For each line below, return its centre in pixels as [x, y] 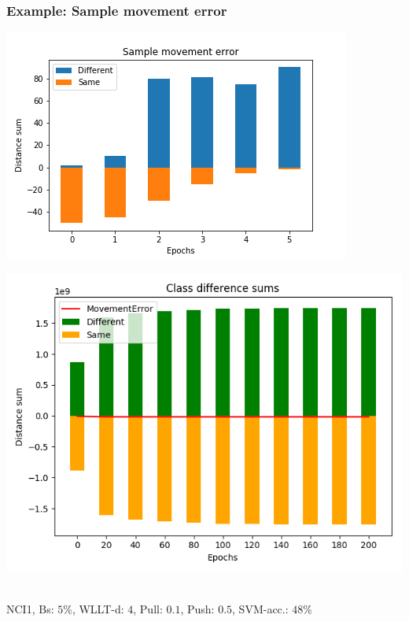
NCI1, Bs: [30, 609]
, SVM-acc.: [260, 609]
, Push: [197, 609]
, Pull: [148, 609]
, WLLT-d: [98, 609]
